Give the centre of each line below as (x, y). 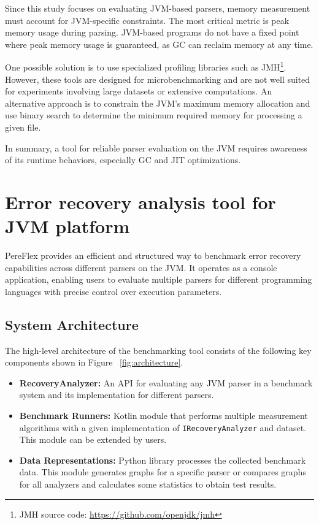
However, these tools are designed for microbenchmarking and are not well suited (158, 79)
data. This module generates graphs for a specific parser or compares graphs (163, 472)
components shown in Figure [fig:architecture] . (94, 362)
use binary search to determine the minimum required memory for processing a (154, 115)
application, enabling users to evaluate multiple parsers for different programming (159, 279)
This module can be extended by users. (93, 439)
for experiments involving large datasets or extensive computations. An (139, 91)
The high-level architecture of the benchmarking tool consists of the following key (158, 350)
